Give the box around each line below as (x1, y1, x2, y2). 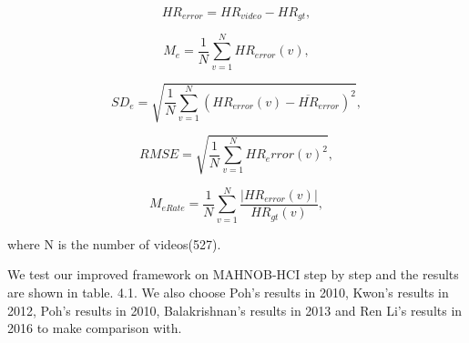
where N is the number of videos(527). (7, 234, 221, 253)
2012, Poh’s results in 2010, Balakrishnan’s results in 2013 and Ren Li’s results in (7, 300, 463, 319)
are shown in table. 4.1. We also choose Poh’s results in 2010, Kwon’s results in (7, 282, 449, 301)
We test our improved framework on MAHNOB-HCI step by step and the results (7, 265, 459, 284)
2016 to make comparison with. (7, 318, 182, 338)
